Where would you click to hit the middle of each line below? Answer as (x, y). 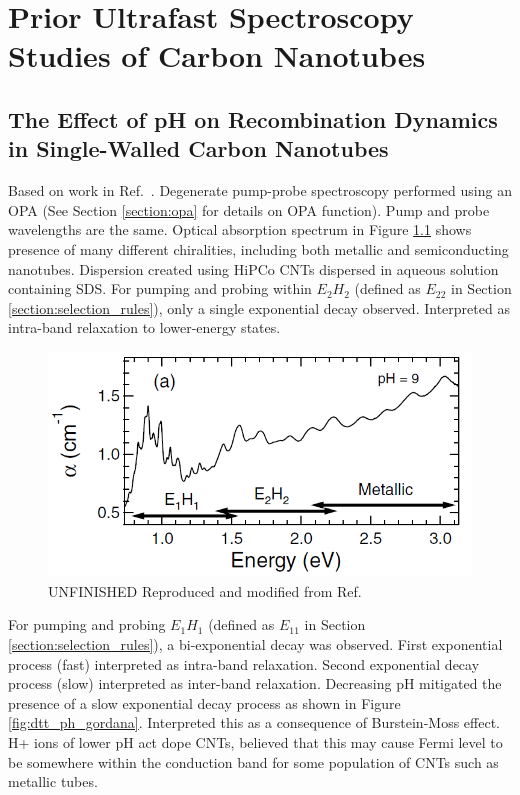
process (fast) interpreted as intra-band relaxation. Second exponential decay (244, 663)
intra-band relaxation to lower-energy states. (144, 327)
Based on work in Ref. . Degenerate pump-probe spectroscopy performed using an (260, 190)
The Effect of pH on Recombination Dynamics (253, 118)
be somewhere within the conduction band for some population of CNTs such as (253, 761)
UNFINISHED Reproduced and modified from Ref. (205, 590)
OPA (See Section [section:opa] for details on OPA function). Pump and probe (249, 209)
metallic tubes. (53, 781)
